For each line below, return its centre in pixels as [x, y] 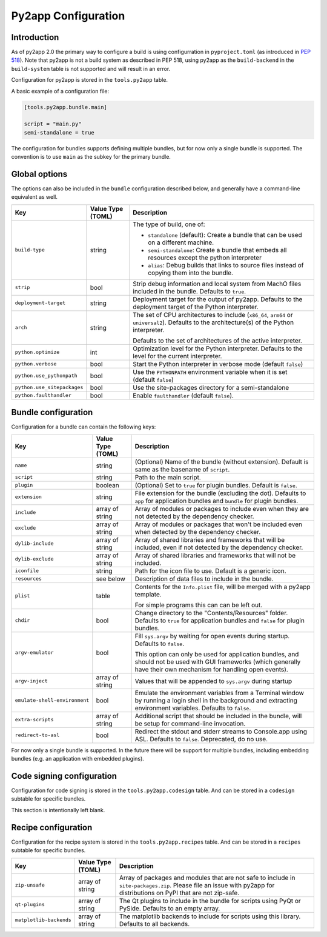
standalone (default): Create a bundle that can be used [225, 235]
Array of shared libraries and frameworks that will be [210, 539]
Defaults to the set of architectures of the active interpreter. [218, 341]
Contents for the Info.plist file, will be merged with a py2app [223, 587]
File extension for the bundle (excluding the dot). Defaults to [220, 493]
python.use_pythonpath [46, 376]
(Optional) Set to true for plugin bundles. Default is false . [216, 485]
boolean [107, 485]
